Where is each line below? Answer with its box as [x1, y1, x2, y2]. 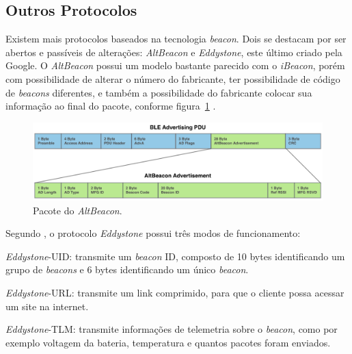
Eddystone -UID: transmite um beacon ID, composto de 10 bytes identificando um [5, 249, 345, 263]
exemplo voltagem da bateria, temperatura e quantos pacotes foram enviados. [5, 335, 331, 349]
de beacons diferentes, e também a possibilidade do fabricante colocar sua [5, 85, 312, 99]
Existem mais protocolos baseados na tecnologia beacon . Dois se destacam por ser [5, 31, 347, 46]
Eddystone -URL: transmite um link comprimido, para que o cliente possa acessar [5, 286, 344, 300]
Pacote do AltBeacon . [33, 203, 122, 217]
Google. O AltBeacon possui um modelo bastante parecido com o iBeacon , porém [5, 58, 345, 73]
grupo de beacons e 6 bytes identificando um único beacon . [5, 262, 249, 277]
